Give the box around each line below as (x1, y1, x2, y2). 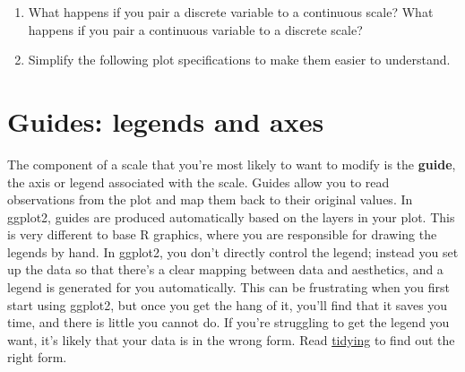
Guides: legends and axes (7, 102, 324, 139)
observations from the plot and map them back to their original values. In (7, 190, 413, 209)
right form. (7, 348, 67, 367)
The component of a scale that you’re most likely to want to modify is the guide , (7, 154, 456, 173)
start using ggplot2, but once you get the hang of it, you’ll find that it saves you (7, 295, 448, 314)
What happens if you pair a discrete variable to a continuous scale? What (28, 3, 434, 21)
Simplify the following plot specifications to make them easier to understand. (28, 50, 451, 69)
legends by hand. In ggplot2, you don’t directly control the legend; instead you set (7, 242, 459, 261)
